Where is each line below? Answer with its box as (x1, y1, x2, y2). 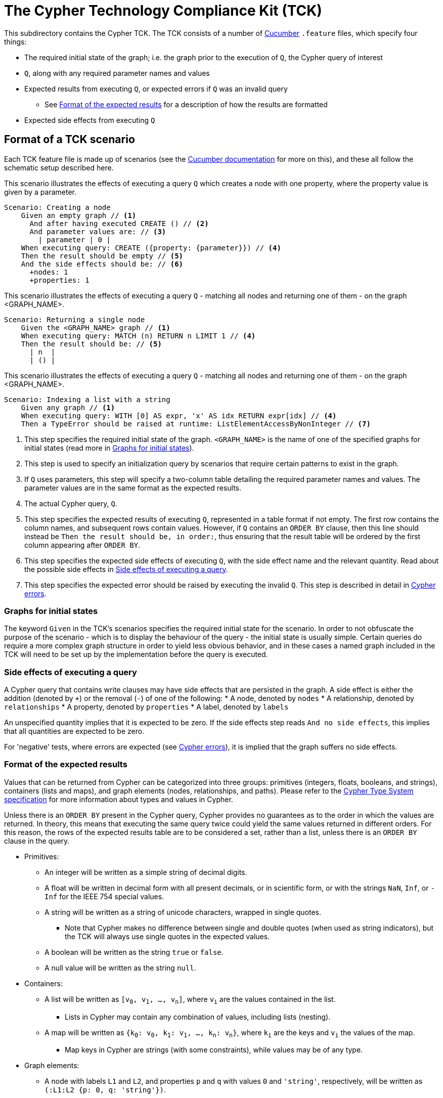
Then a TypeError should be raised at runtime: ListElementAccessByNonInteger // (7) (21, 419, 371, 428)
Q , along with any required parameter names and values (24, 68, 210, 77)
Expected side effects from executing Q (24, 115, 155, 124)
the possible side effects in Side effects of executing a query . (24, 564, 228, 574)
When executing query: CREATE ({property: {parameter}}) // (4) (21, 243, 281, 252)
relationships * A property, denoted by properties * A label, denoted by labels (4, 702, 289, 712)
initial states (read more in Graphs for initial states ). (24, 443, 194, 452)
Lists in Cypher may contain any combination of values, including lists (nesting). (65, 1012, 331, 1021)
